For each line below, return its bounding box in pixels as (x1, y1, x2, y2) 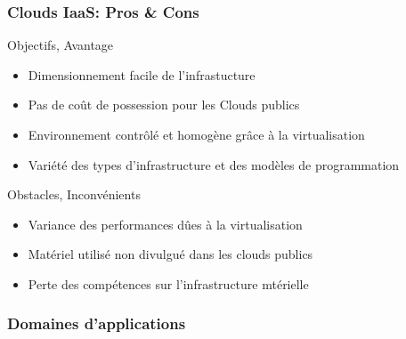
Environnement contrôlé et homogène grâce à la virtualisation (28, 125, 365, 143)
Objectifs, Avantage (7, 36, 114, 54)
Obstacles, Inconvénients (7, 185, 141, 204)
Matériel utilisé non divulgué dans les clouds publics (28, 245, 313, 263)
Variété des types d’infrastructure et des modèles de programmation (28, 155, 400, 174)
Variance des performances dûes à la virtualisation (28, 214, 303, 233)
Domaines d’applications (7, 312, 186, 335)
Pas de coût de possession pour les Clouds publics (28, 95, 300, 114)
